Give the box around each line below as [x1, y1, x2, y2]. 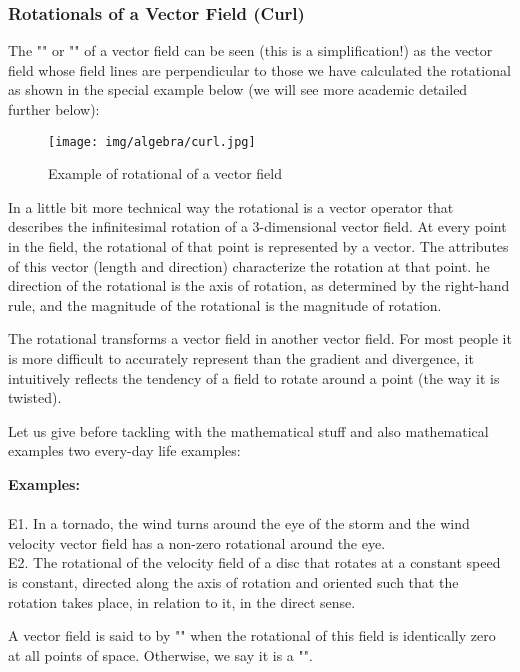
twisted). [8, 387, 62, 408]
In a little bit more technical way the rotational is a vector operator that [8, 196, 454, 217]
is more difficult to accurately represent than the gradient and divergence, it [8, 348, 474, 368]
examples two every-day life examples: [8, 440, 241, 461]
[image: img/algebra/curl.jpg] [48, 134, 256, 149]
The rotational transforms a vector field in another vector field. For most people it [8, 328, 512, 349]
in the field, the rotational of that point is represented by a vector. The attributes [8, 236, 509, 257]
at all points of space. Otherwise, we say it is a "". [8, 644, 313, 665]
